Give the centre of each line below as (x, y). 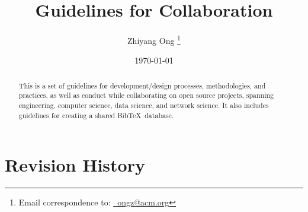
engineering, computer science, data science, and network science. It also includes (144, 105)
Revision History (75, 165)
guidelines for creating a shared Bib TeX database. (96, 115)
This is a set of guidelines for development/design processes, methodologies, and (142, 85)
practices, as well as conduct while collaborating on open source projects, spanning (146, 95)
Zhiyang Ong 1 (154, 39)
